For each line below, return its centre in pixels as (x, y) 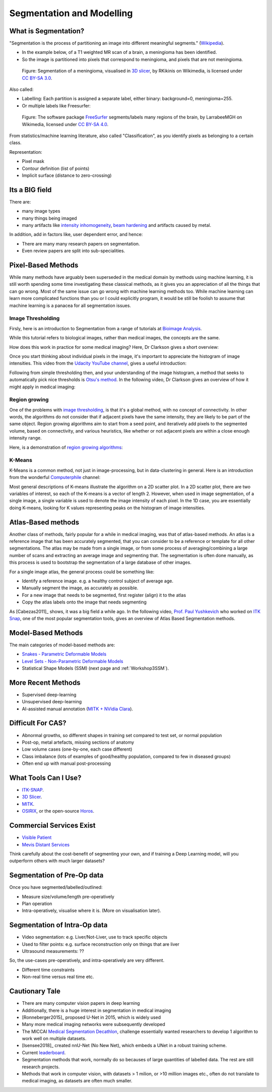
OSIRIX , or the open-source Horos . (58, 811)
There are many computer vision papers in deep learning (81, 1003)
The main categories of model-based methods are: (62, 645)
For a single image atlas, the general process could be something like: (82, 572)
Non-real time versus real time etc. (58, 977)
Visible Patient (37, 837)
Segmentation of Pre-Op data (56, 875)
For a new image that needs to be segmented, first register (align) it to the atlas (104, 595)
